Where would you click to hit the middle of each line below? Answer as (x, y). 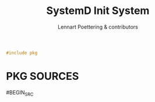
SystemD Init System (98, 11)
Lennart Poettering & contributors (98, 27)
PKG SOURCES (43, 76)
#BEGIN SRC (20, 93)
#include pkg (22, 53)
